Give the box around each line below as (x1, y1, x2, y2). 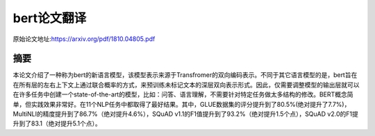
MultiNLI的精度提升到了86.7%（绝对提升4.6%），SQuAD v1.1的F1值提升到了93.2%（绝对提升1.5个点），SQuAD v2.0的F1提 (12, 110, 359, 118)
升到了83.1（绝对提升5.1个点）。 (12, 119, 101, 128)
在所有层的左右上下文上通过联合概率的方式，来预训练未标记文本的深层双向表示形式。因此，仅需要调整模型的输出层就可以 (12, 80, 360, 89)
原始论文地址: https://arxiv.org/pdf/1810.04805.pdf (12, 35, 156, 43)
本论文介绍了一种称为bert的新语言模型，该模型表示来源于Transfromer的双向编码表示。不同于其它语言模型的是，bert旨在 (12, 71, 358, 79)
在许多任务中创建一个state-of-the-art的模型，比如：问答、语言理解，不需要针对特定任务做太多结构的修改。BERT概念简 (12, 90, 353, 99)
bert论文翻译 (12, 10, 87, 26)
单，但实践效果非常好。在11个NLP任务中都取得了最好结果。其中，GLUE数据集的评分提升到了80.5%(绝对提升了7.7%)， (12, 100, 351, 108)
